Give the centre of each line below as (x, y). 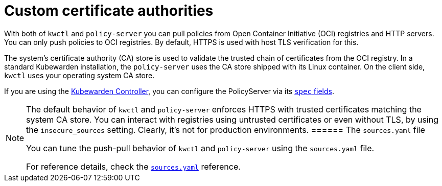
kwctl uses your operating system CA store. (79, 75)
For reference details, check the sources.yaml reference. (133, 166)
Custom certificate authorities (109, 11)
